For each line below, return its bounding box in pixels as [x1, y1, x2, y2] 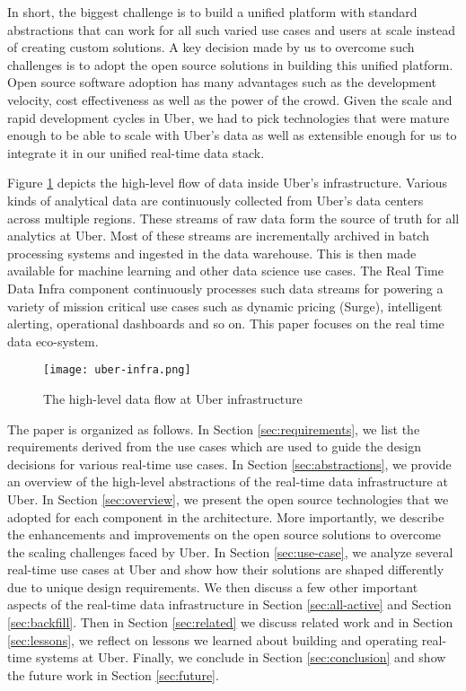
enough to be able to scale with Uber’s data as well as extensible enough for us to [7, 126, 457, 144]
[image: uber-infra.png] [43, 363, 191, 377]
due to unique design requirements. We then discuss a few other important [7, 577, 418, 596]
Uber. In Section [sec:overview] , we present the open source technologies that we [7, 489, 449, 508]
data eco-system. [7, 331, 99, 350]
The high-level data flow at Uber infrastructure [43, 389, 303, 407]
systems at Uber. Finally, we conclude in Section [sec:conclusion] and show [35, 648, 446, 667]
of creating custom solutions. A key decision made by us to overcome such [7, 38, 415, 57]
